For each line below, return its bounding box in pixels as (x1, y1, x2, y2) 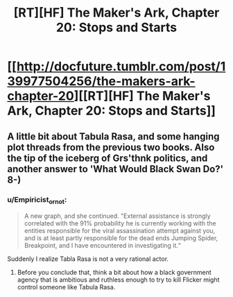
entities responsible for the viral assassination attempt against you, (24, 227, 216, 235)
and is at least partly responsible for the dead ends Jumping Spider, (24, 234, 218, 242)
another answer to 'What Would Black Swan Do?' (7, 163, 224, 175)
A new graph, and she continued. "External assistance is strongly (24, 212, 211, 220)
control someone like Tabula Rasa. (17, 283, 116, 291)
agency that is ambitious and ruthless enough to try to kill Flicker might (17, 275, 220, 284)
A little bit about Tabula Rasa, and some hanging (7, 130, 220, 142)
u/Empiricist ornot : (7, 194, 67, 205)
